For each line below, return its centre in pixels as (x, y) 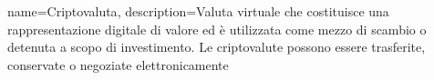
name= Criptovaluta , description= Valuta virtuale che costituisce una (198, 11)
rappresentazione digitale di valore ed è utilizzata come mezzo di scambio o (217, 29)
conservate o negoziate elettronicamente (118, 64)
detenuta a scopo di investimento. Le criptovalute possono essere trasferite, (217, 47)
